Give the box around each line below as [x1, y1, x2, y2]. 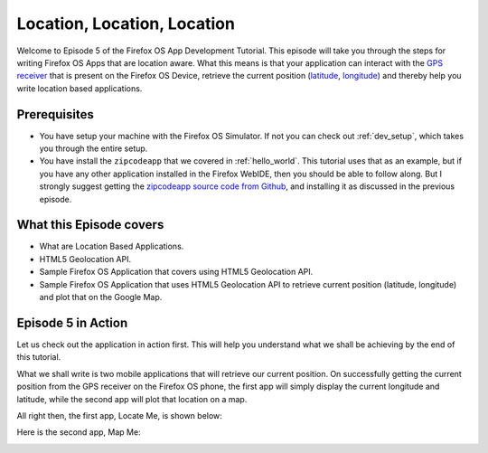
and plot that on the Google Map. [39, 292, 163, 303]
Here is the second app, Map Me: [16, 427, 141, 438]
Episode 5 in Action [16, 315, 128, 330]
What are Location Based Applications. [39, 241, 184, 252]
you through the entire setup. [39, 143, 148, 154]
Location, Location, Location [16, 14, 235, 33]
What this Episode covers [16, 217, 164, 232]
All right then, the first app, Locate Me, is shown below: [16, 410, 223, 420]
